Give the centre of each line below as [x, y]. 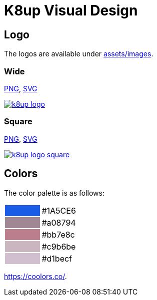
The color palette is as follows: [54, 193]
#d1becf [57, 258]
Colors [21, 174]
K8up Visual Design [71, 10]
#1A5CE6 [59, 210]
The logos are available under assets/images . [79, 54]
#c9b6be [59, 246]
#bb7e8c [58, 234]
